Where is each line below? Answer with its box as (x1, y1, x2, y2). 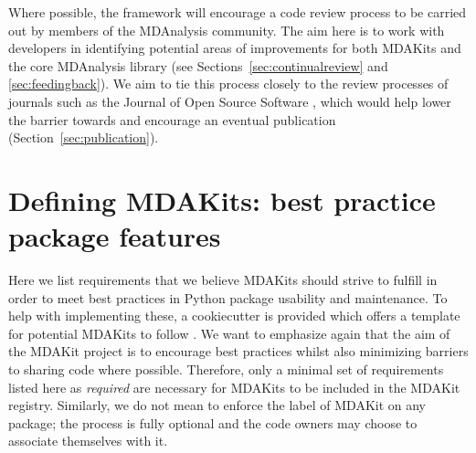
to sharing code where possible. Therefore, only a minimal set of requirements (8, 360, 444, 379)
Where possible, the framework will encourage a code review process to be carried (8, 3, 467, 21)
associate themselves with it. (8, 431, 168, 450)
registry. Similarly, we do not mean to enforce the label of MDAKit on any (8, 395, 427, 415)
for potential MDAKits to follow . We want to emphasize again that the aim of (8, 323, 450, 342)
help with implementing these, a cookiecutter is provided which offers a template (8, 306, 460, 325)
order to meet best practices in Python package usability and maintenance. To (8, 288, 448, 307)
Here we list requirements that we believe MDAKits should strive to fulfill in (8, 270, 438, 290)
